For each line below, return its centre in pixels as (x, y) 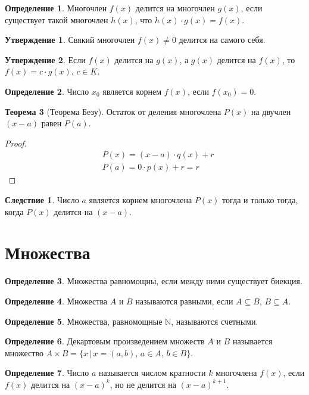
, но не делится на (143, 384)
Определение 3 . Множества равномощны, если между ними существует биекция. (154, 281)
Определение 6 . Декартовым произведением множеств (105, 341)
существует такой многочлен (57, 19)
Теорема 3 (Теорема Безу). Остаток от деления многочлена (113, 111)
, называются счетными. (215, 321)
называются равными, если (184, 301)
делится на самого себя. (222, 40)
